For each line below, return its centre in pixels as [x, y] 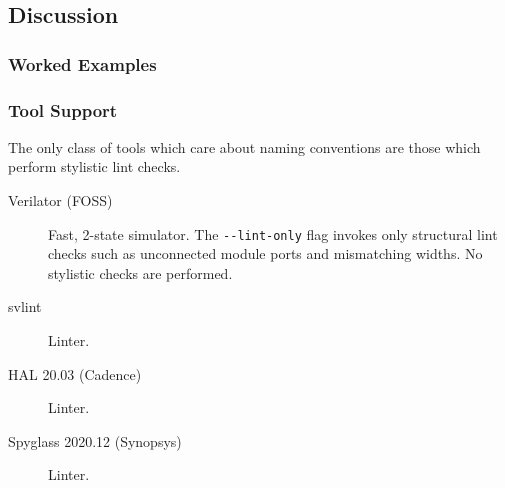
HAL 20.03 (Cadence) [75, 373]
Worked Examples [82, 63]
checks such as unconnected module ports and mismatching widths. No [265, 253]
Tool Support [63, 109]
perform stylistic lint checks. [94, 166]
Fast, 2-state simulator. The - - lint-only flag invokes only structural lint [273, 233]
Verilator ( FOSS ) [60, 200]
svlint [25, 306]
